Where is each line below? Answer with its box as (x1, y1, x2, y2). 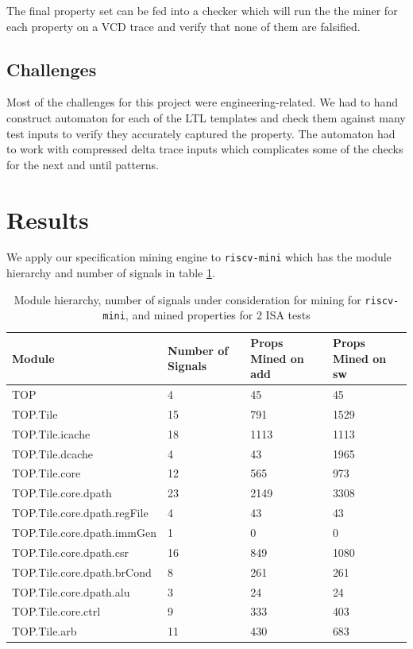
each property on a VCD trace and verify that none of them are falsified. (6, 17, 361, 34)
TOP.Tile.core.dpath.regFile (12, 504, 149, 521)
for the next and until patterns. (6, 156, 159, 172)
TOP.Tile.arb (12, 623, 77, 639)
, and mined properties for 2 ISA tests (125, 307, 311, 323)
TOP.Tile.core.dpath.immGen (12, 523, 156, 540)
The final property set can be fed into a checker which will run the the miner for (6, 2, 398, 18)
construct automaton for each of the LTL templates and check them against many (6, 109, 406, 126)
